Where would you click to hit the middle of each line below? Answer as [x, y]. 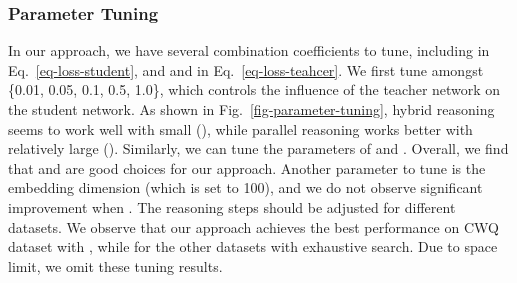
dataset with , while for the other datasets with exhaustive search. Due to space [253, 246]
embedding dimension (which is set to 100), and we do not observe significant [245, 187]
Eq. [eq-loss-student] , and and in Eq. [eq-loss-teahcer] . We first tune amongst [246, 69]
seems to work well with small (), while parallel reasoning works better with [240, 128]
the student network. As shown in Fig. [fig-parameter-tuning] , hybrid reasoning [251, 109]
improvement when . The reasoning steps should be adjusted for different [232, 206]
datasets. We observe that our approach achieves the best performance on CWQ [253, 226]
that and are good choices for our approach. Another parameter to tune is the [247, 167]
